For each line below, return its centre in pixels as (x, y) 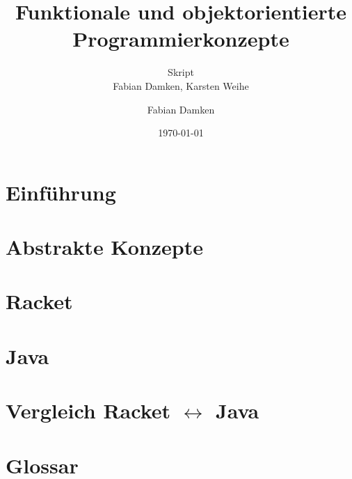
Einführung (61, 192)
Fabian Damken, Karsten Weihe (181, 85)
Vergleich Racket (88, 410)
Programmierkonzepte (181, 39)
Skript (181, 72)
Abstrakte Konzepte (104, 247)
